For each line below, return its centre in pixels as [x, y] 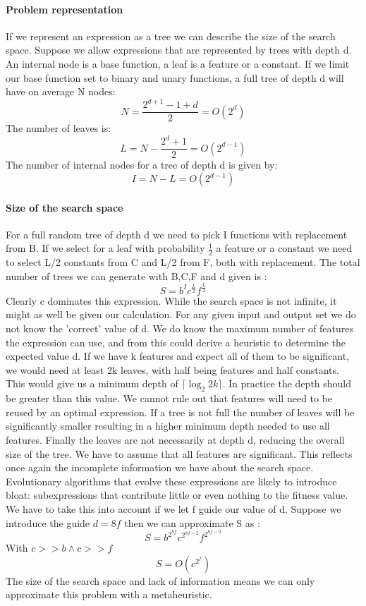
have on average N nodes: [61, 91]
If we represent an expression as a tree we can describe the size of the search [171, 36]
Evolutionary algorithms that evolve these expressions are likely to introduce [171, 481]
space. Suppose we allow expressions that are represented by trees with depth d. [179, 50]
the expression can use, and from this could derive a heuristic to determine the [176, 342]
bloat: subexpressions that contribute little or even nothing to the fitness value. [177, 495]
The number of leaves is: [59, 128]
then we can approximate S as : [192, 522]
